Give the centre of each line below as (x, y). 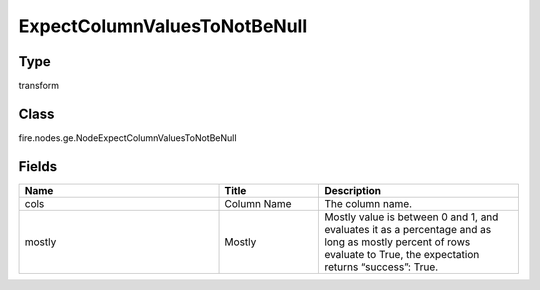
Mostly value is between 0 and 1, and (411, 217)
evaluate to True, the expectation (402, 254)
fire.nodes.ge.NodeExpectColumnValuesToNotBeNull (127, 137)
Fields (38, 166)
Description (353, 190)
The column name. (368, 203)
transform (39, 86)
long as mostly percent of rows (397, 242)
